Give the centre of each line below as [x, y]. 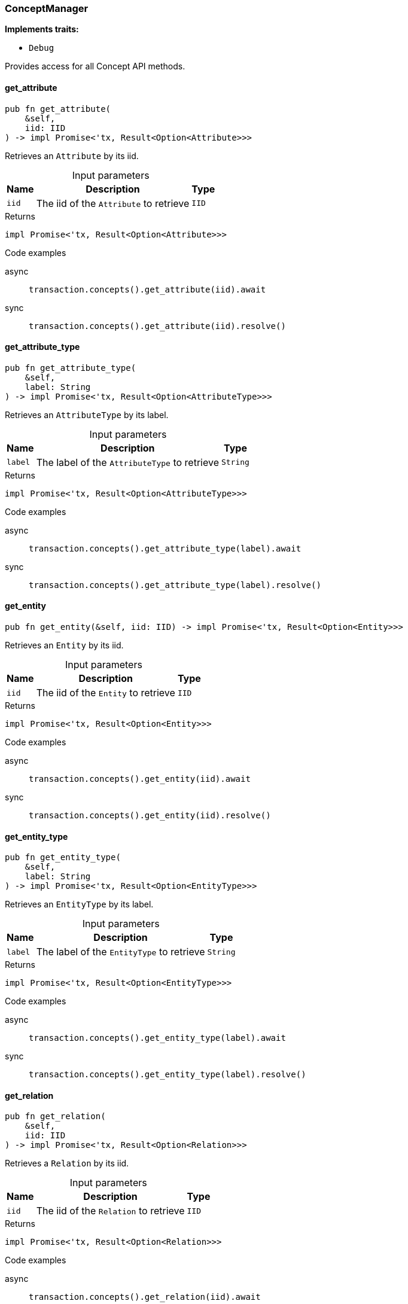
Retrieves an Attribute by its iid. [72, 156]
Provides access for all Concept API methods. [95, 66]
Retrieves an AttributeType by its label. [87, 415]
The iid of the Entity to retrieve [106, 693]
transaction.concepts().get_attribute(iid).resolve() [157, 326]
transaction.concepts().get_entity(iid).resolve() [150, 816]
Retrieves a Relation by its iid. [67, 1163]
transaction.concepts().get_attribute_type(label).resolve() [175, 585]
